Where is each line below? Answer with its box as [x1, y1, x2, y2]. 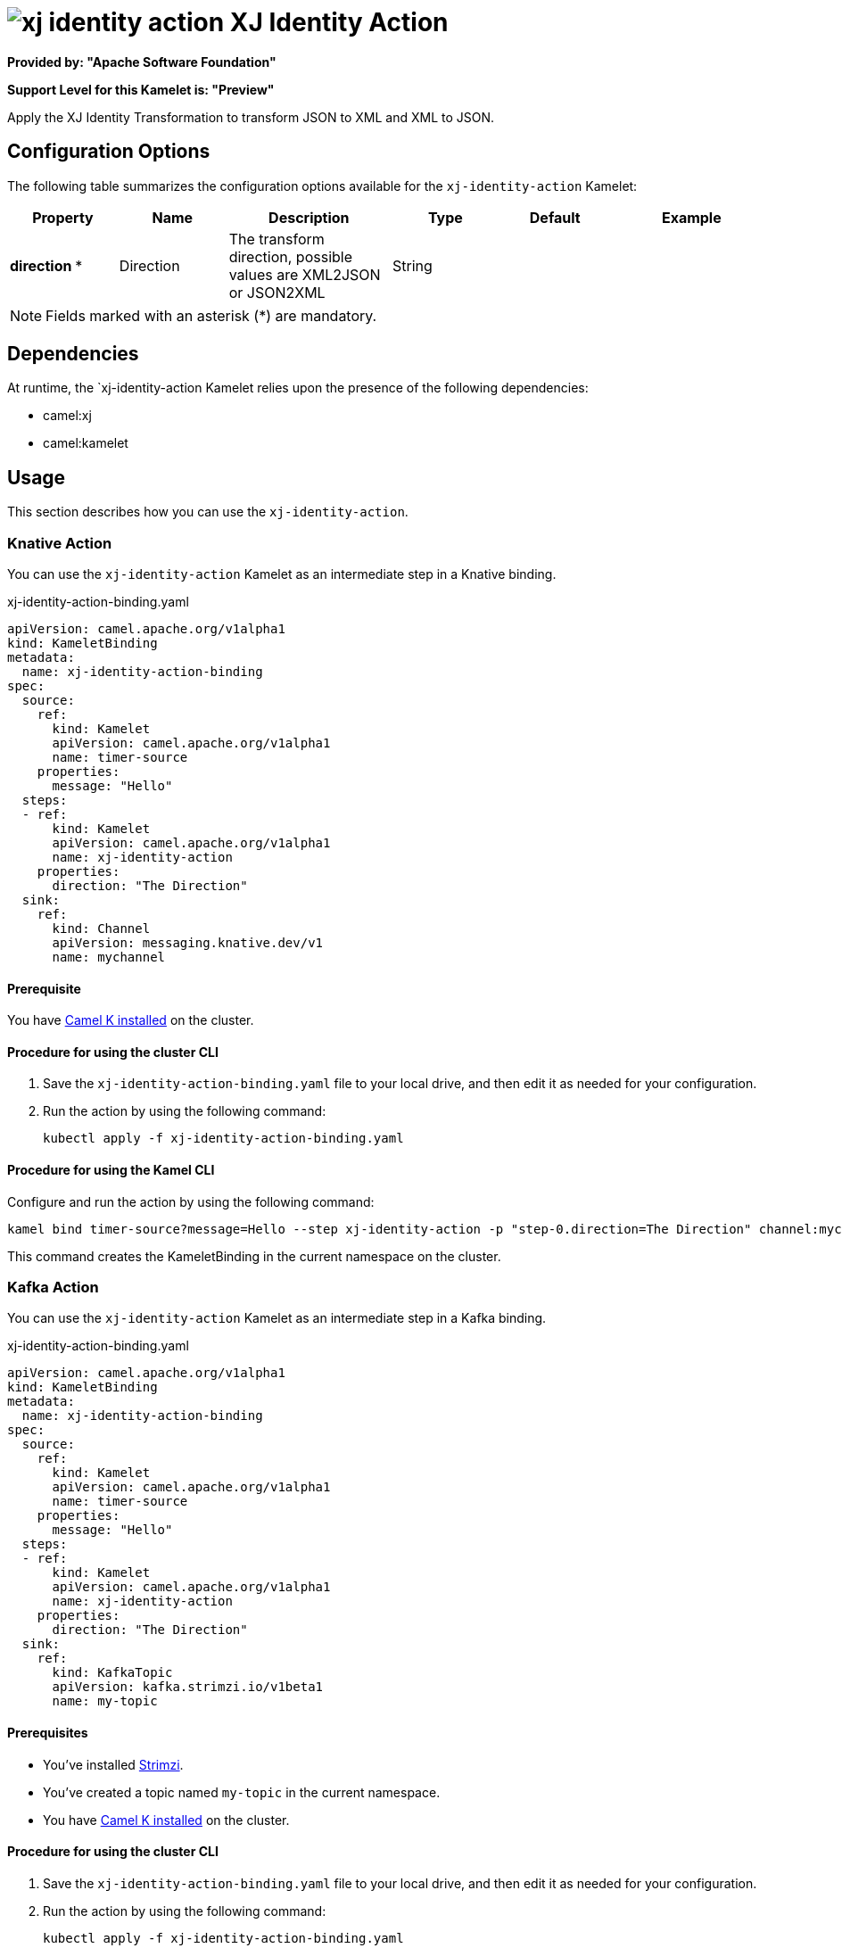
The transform [228, 229, 325, 248]
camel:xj [43, 408, 92, 424]
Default [529, 208, 581, 227]
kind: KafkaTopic [52, 1665, 173, 1680]
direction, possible [228, 247, 353, 266]
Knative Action [7, 533, 112, 552]
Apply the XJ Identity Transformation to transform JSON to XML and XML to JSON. [7, 109, 495, 125]
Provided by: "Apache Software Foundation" [7, 54, 277, 70]
